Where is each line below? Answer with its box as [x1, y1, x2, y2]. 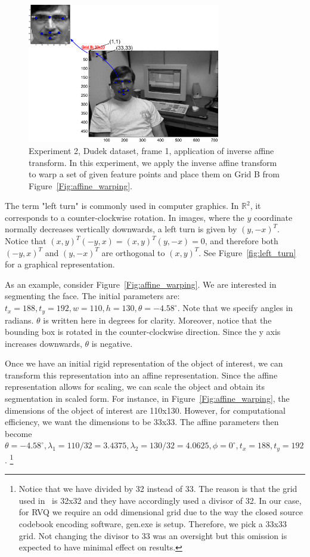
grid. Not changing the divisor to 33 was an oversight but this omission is [18, 529, 287, 541]
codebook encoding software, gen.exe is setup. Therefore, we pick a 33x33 [18, 517, 287, 530]
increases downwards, [5, 337, 82, 349]
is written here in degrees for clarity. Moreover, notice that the [43, 313, 272, 326]
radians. [5, 313, 34, 326]
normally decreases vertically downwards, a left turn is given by [5, 223, 237, 235]
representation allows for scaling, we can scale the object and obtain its [5, 380, 265, 393]
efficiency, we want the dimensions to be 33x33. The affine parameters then [5, 416, 279, 428]
